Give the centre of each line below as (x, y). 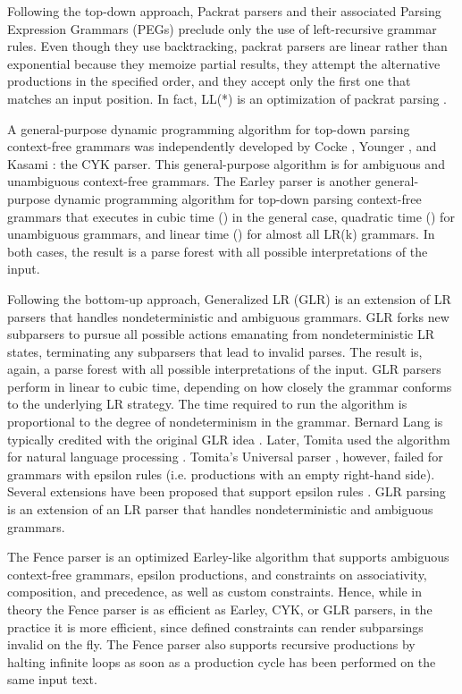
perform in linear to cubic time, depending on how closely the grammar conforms (230, 386)
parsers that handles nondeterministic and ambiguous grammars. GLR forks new (228, 316)
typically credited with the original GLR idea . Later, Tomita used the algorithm (229, 439)
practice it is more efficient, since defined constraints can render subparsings (215, 626)
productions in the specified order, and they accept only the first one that (209, 81)
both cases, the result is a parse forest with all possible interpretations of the (218, 251)
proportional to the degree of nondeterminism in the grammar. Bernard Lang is (225, 422)
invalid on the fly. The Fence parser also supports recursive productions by (211, 644)
